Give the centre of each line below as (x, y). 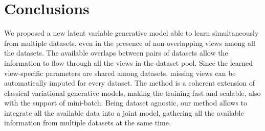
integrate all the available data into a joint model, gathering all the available (124, 112)
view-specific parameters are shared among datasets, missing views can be (120, 73)
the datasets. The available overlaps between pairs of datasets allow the (116, 53)
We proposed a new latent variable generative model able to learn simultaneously (131, 33)
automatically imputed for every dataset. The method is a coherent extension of (129, 83)
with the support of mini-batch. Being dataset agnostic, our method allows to (126, 103)
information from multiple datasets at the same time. (87, 123)
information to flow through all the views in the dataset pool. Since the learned (129, 62)
